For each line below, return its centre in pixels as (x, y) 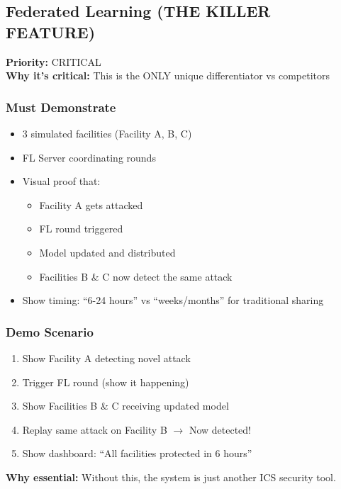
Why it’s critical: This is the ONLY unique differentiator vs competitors (168, 75)
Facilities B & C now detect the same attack (136, 276)
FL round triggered (81, 229)
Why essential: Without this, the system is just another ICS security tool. (171, 477)
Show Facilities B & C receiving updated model (125, 406)
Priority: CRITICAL (54, 61)
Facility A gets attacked (91, 204)
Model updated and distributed (107, 252)
